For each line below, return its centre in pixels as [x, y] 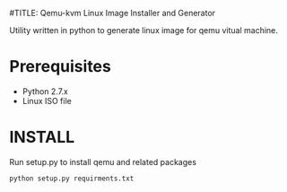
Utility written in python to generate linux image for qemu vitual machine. [143, 30]
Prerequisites [61, 67]
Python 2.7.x [45, 91]
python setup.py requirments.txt [72, 179]
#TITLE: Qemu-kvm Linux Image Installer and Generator [113, 13]
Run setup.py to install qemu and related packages [103, 161]
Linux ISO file [47, 100]
